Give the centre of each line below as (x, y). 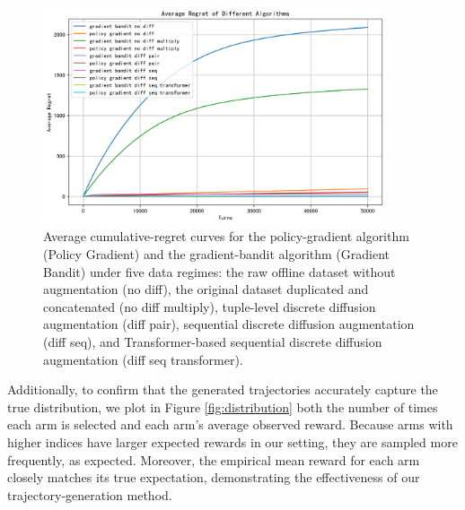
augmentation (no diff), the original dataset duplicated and (206, 289)
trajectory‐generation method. (90, 494)
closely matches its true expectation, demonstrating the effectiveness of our (214, 477)
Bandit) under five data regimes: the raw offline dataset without (219, 271)
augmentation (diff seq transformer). (143, 359)
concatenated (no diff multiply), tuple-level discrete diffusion (210, 306)
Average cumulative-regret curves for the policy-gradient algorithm (226, 236)
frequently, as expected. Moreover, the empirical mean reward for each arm (214, 459)
